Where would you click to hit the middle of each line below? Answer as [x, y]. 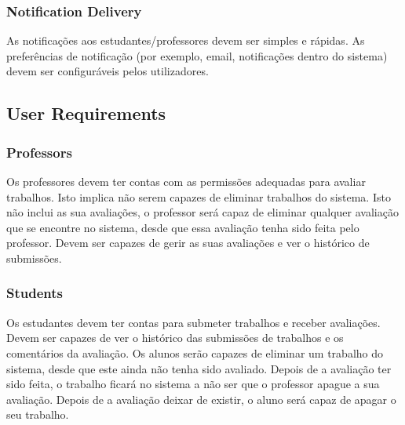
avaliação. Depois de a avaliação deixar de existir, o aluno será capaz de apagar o [201, 399]
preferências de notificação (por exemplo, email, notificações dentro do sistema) [197, 55]
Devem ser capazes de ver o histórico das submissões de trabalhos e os [175, 338]
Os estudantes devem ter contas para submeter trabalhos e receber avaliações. [193, 322]
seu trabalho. [38, 414]
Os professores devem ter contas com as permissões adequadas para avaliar [186, 181]
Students [35, 293]
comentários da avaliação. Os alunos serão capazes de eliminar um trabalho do [195, 352]
